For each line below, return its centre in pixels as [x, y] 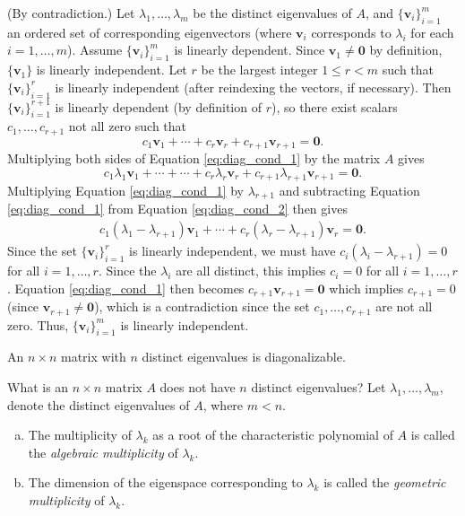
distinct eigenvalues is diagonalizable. [244, 357]
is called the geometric [385, 482]
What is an [38, 386]
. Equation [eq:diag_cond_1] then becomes [126, 288]
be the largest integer [259, 70]
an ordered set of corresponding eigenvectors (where [150, 32]
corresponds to [351, 32]
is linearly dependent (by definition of [158, 106]
